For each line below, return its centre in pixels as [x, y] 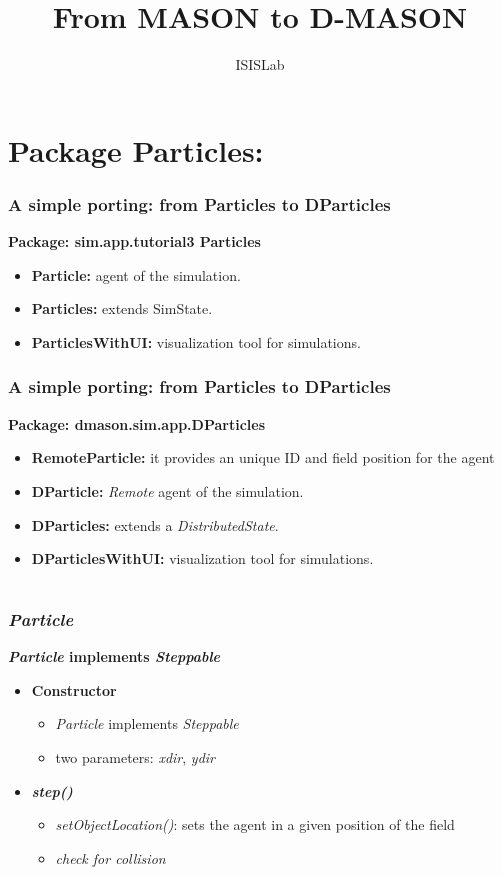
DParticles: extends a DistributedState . [155, 524]
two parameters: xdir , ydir [135, 756]
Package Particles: [136, 149]
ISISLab [260, 64]
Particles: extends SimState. [122, 308]
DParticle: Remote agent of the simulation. [167, 490]
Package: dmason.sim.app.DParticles [136, 423]
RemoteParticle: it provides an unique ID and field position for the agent [263, 457]
